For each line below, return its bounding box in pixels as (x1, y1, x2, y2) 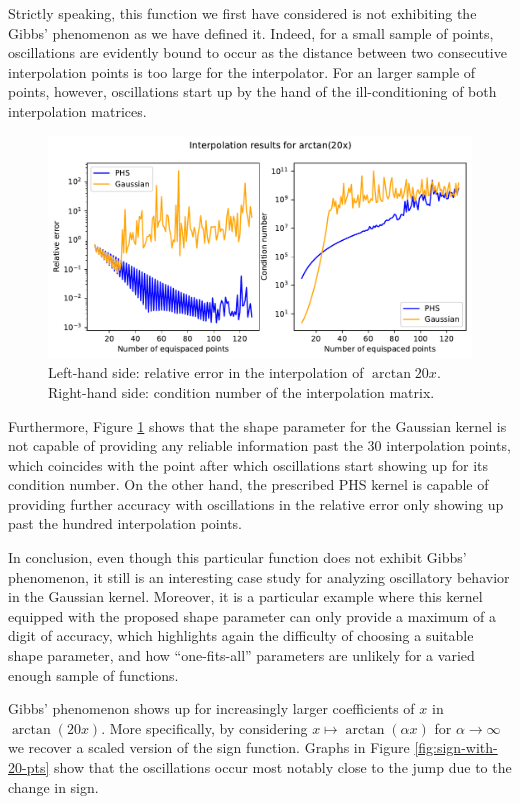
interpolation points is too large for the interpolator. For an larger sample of (8, 61, 476, 82)
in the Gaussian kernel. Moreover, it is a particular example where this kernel (8, 586, 483, 607)
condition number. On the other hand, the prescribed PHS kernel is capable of (8, 474, 489, 495)
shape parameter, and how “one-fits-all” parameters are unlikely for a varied (8, 645, 475, 666)
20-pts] (8, 757, 50, 778)
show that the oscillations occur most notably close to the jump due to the (53, 757, 512, 778)
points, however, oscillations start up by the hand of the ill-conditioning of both (8, 81, 497, 102)
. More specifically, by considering (101, 717, 308, 738)
